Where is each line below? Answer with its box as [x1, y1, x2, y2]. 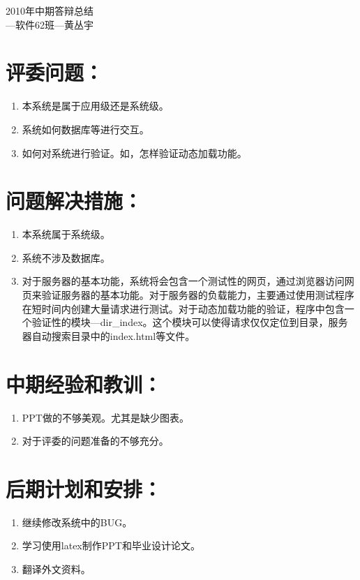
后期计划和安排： [6, 474, 163, 503]
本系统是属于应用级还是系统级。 [22, 98, 169, 113]
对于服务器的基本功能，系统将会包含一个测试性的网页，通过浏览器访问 [22, 274, 345, 288]
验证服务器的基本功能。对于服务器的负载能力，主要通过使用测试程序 [41, 288, 354, 302]
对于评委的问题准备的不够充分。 [22, 433, 169, 448]
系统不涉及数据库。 [22, 250, 110, 265]
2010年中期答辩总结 [6, 3, 93, 17]
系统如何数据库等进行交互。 [22, 121, 149, 136]
